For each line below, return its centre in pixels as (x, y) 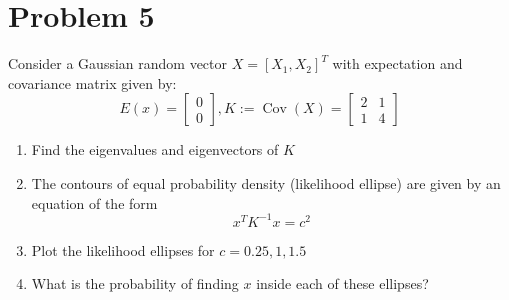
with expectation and (397, 63)
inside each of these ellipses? (342, 283)
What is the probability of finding (135, 283)
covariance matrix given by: (92, 82)
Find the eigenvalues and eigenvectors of (155, 149)
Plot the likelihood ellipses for (123, 249)
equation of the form (94, 202)
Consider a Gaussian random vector (118, 63)
